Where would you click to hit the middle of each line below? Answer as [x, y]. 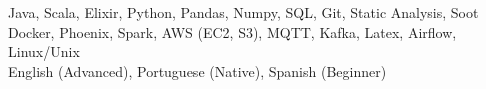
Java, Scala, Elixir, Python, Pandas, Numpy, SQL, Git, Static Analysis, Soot [243, 12]
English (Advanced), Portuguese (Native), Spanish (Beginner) [197, 70]
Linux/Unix [44, 51]
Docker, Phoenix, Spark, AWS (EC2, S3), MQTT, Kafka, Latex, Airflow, [232, 31]
